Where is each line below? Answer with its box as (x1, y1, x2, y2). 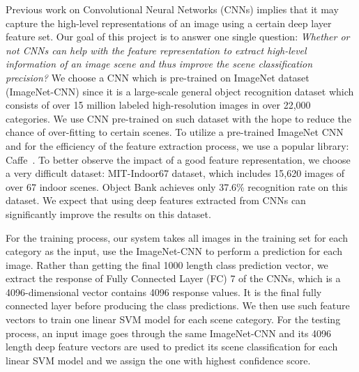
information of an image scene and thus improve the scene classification (6, 56, 313, 71)
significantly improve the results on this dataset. (6, 206, 211, 221)
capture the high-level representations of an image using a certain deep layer (6, 15, 332, 30)
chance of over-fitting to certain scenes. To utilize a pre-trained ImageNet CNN (6, 125, 344, 139)
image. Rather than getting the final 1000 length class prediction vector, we (6, 257, 328, 272)
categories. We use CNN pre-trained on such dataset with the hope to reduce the (6, 111, 351, 125)
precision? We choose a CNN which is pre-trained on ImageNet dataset (6, 70, 310, 84)
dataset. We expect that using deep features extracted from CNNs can (6, 193, 306, 208)
